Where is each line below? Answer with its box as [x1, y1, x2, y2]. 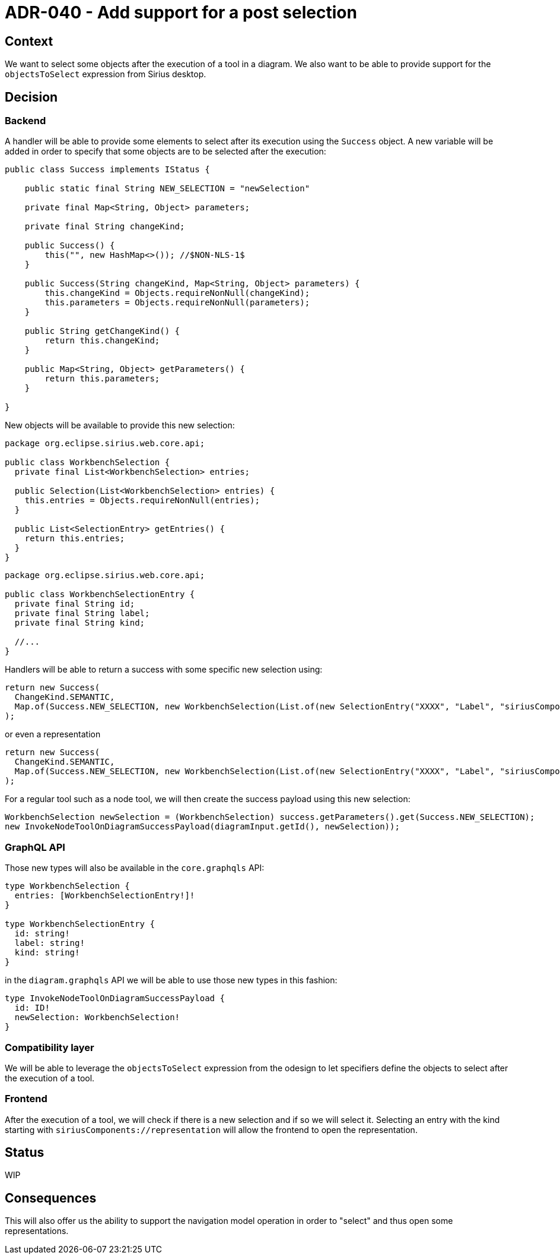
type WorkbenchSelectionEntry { [5, 919, 155, 929]
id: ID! [14, 1003, 50, 1013]
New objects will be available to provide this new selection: [5, 420, 235, 431]
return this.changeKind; [44, 336, 160, 346]
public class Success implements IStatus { [5, 165, 210, 175]
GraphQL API [5, 841, 65, 853]
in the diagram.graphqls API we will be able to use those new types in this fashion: [5, 975, 338, 986]
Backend [5, 115, 46, 127]
